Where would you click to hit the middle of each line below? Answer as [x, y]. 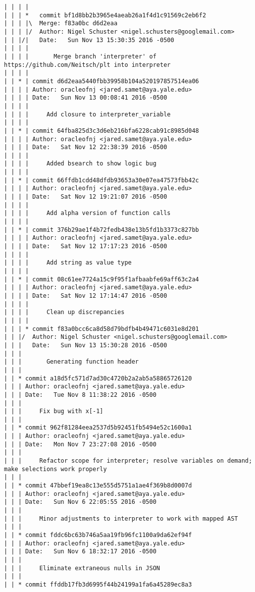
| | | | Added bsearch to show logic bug [80, 164]
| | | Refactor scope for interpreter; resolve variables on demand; [128, 461]
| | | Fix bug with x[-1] [54, 411]
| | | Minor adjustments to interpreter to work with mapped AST [121, 518]
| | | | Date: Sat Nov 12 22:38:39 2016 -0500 [86, 147]
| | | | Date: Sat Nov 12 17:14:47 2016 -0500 [86, 296]
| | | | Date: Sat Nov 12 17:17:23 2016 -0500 [86, 246]
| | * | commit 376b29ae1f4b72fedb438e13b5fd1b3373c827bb [102, 230]
